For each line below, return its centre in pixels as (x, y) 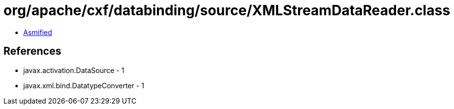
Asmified (38, 32)
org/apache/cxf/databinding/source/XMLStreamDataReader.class (227, 10)
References (32, 51)
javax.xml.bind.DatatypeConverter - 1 (84, 85)
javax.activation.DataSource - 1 (74, 70)
